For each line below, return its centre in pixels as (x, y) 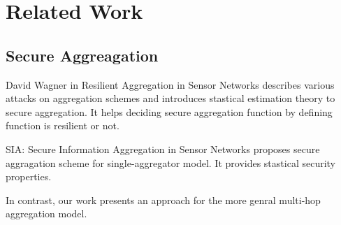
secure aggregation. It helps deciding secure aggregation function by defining (169, 111)
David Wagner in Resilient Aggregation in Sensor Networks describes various (170, 84)
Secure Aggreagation (82, 55)
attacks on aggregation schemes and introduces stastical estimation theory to (170, 98)
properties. (29, 176)
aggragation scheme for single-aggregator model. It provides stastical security (170, 162)
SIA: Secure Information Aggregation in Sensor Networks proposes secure (163, 148)
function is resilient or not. (63, 125)
